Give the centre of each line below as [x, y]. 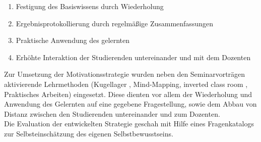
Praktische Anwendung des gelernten [73, 40]
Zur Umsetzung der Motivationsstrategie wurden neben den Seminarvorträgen [125, 74]
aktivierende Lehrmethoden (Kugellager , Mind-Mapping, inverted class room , [126, 84]
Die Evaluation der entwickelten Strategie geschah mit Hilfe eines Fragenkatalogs [129, 124]
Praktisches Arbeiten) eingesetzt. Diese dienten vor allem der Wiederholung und [128, 94]
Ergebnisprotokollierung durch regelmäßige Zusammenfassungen [114, 23]
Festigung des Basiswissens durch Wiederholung [90, 6]
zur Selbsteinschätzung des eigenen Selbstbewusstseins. [89, 133]
